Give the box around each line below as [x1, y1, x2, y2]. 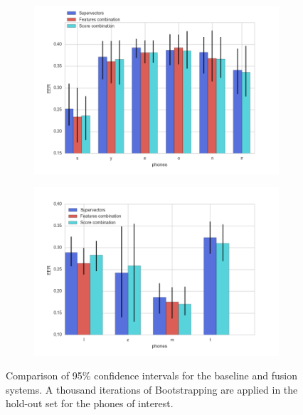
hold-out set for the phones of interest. [6, 396, 174, 411]
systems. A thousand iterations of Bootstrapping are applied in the [6, 382, 298, 396]
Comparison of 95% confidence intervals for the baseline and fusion [6, 368, 297, 383]
